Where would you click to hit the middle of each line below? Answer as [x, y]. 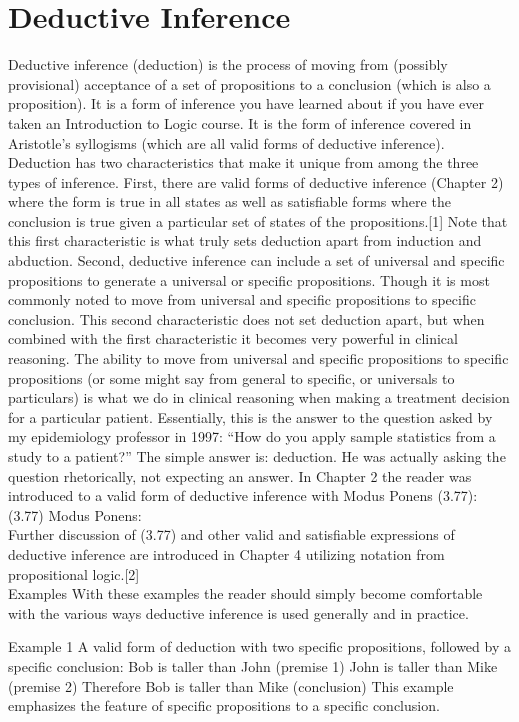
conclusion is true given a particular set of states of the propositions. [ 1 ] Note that [258, 220]
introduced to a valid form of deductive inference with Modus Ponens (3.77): [243, 495]
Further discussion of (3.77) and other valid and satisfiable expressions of [231, 534]
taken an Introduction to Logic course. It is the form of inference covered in [240, 122]
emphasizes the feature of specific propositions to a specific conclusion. [224, 705]
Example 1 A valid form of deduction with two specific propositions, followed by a [259, 646]
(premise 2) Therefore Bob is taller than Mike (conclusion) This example [231, 685]
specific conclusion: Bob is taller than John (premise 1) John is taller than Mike [253, 665]
